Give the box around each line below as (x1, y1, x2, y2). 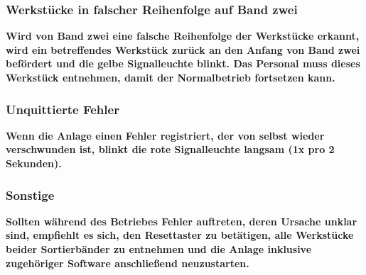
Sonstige (6, 186, 55, 203)
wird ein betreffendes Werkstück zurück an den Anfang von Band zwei (6, 42, 360, 57)
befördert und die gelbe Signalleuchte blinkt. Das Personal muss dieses (6, 56, 360, 71)
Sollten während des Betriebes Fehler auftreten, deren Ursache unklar (6, 213, 357, 228)
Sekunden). (6, 156, 62, 170)
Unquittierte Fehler (6, 100, 119, 118)
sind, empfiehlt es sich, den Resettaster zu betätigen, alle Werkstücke (6, 228, 354, 242)
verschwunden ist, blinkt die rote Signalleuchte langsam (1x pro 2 (6, 142, 335, 157)
